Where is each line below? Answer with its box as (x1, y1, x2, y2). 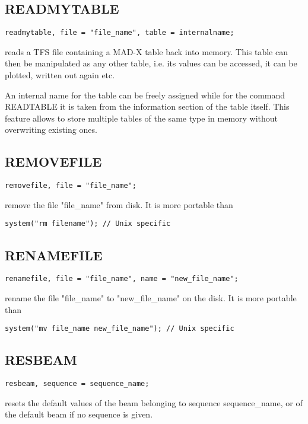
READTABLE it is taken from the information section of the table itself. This (5, 100, 290, 113)
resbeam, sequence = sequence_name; (5, 380, 150, 388)
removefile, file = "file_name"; (5, 181, 136, 190)
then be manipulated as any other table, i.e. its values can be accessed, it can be (5, 57, 297, 69)
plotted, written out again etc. (5, 69, 115, 81)
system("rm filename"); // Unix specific (5, 219, 171, 228)
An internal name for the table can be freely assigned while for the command (5, 88, 285, 101)
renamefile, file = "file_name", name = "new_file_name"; (5, 275, 239, 283)
